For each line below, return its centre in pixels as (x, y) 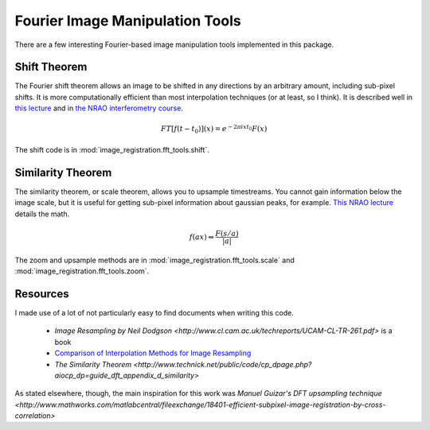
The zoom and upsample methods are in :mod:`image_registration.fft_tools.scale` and (154, 260)
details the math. (42, 214)
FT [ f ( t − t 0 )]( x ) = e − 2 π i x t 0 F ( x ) (214, 129)
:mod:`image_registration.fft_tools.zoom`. (82, 271)
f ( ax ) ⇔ (201, 237)
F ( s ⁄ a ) (227, 233)
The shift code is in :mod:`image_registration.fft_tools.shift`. (112, 149)
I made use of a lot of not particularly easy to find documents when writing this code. (154, 312)
